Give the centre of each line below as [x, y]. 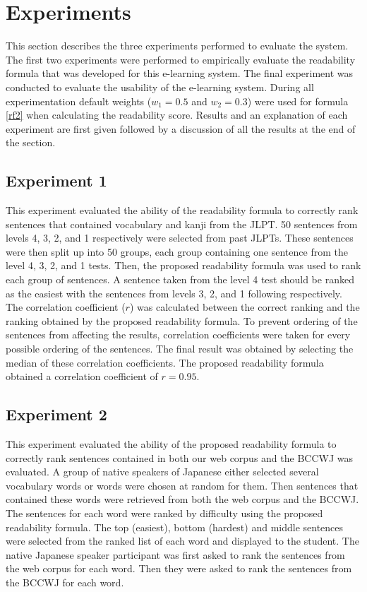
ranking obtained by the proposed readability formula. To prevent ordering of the [182, 320]
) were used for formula [298, 101]
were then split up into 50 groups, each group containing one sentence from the [177, 251]
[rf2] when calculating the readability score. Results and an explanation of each [177, 115]
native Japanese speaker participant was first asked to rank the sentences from [175, 554]
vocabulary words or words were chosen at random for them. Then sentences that [182, 485]
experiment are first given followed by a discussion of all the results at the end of [181, 128]
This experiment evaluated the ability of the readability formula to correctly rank [182, 210]
